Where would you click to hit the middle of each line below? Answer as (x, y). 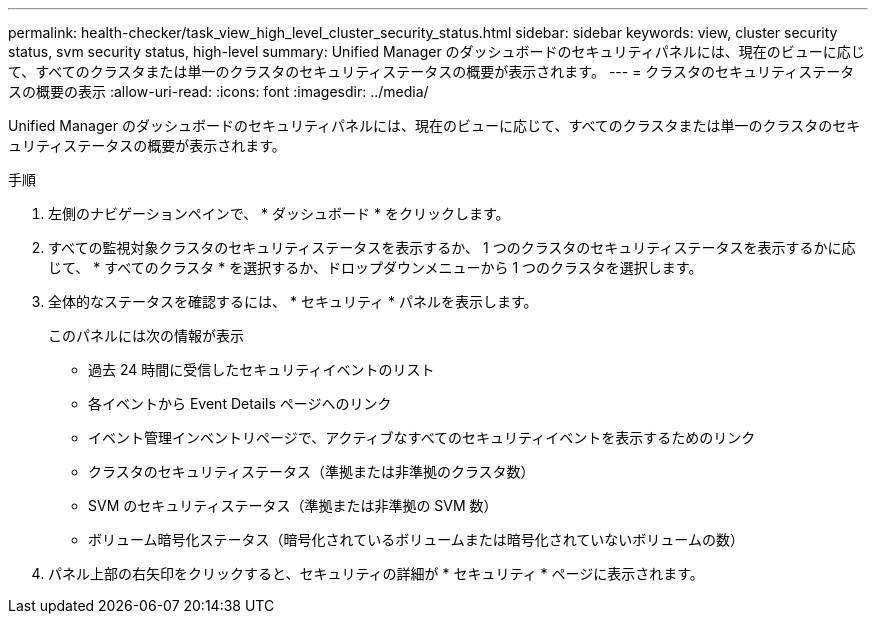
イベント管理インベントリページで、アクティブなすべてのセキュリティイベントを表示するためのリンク (422, 437)
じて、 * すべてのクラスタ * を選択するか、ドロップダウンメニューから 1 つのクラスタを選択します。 (375, 267)
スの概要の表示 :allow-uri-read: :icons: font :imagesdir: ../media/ (218, 91)
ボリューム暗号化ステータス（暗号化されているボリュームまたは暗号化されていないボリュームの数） (416, 539)
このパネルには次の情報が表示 (146, 335)
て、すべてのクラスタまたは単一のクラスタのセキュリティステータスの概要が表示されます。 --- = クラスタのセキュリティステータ (431, 71)
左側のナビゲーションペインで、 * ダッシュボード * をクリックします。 (279, 213)
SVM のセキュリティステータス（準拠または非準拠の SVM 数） (293, 505)
